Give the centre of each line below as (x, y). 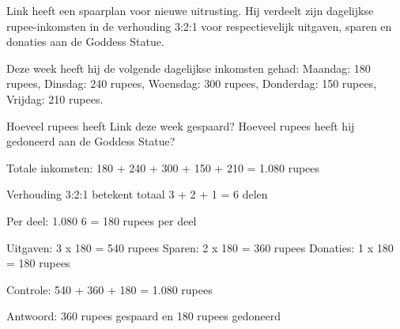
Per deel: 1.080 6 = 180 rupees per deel (102, 220)
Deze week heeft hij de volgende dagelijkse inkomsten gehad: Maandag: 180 (189, 68)
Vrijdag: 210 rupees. (55, 98)
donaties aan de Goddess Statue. (85, 42)
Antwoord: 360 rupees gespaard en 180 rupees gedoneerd (143, 316)
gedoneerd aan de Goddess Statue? (91, 141)
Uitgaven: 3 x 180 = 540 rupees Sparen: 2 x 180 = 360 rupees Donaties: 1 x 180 (200, 247)
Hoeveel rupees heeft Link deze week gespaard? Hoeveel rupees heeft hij (181, 125)
